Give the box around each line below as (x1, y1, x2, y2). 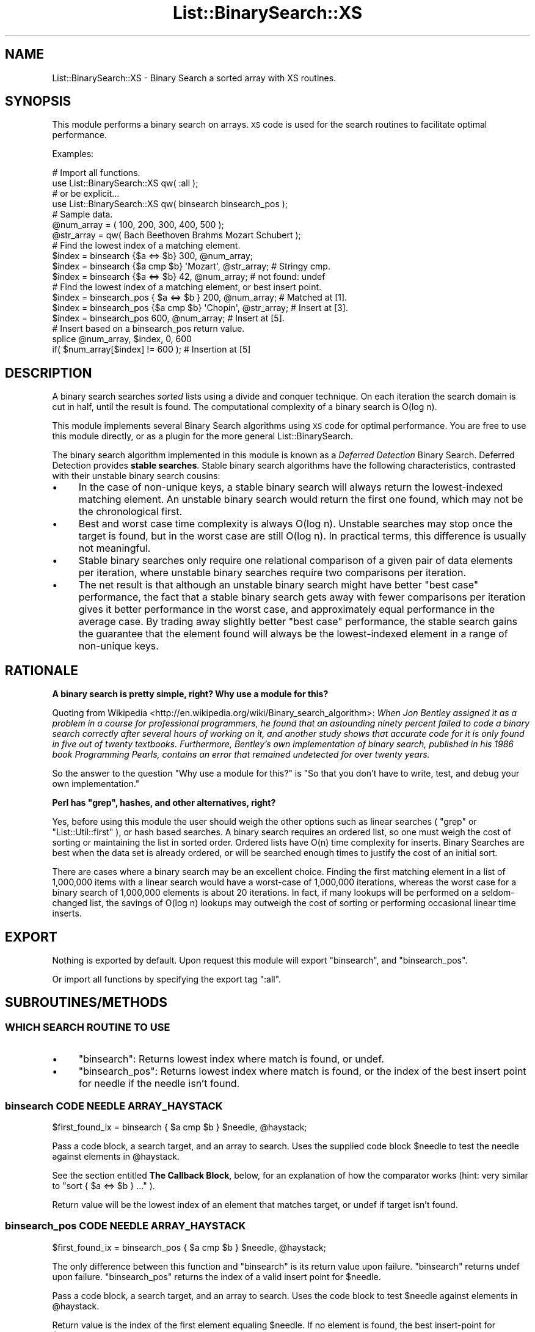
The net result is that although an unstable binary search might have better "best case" (78, 579, 479, 591)
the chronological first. (78, 505, 183, 518)
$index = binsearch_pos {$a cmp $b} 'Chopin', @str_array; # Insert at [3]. (52, 302, 348, 313)
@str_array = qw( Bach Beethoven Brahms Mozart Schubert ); (52, 230, 301, 241)
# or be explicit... (52, 188, 120, 199)
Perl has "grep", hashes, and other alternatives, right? (52, 797, 276, 808)
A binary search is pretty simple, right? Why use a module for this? (52, 689, 329, 700)
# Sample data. (52, 209, 113, 220)
